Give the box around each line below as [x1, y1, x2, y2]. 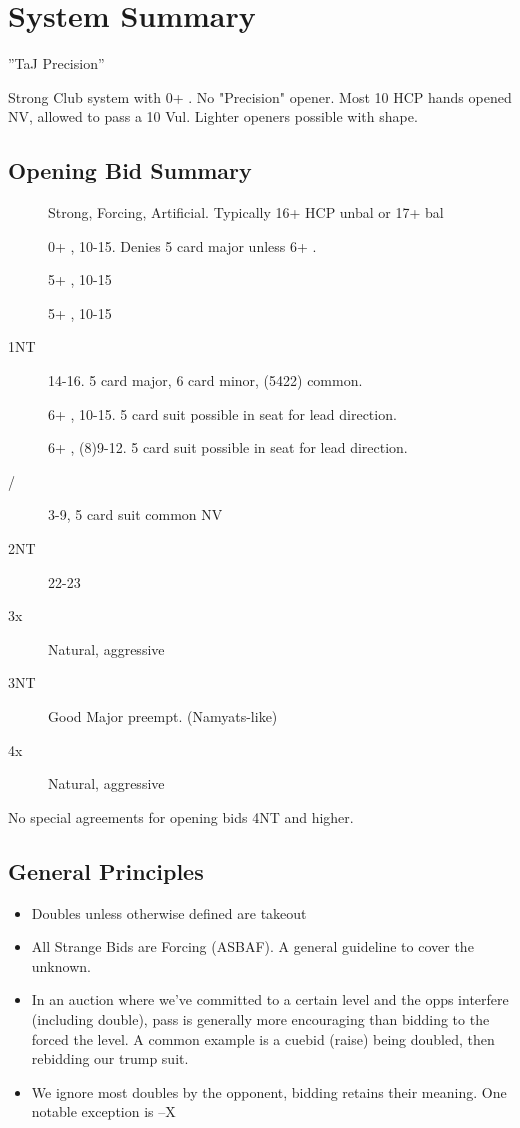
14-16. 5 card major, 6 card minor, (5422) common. [48, 370, 363, 391]
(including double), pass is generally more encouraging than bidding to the [31, 1008, 490, 1029]
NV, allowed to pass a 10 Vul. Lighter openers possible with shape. [8, 106, 418, 127]
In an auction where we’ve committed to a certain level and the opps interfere [31, 989, 509, 1010]
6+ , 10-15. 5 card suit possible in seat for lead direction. [48, 403, 397, 424]
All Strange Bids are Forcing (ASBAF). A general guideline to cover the [31, 936, 474, 957]
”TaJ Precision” [8, 53, 105, 74]
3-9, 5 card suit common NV [48, 504, 223, 525]
